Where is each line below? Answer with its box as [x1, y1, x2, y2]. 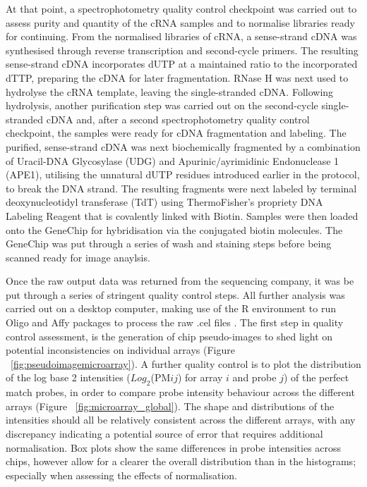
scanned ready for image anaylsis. [6, 249, 150, 264]
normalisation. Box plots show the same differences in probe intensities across [6, 440, 342, 455]
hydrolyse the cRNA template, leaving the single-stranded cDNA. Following [6, 84, 334, 99]
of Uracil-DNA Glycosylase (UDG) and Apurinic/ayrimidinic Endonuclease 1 [6, 153, 339, 168]
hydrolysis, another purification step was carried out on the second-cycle [6, 98, 318, 113]
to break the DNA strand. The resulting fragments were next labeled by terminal [6, 180, 357, 195]
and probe [232, 370, 277, 385]
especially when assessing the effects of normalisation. [6, 467, 237, 482]
